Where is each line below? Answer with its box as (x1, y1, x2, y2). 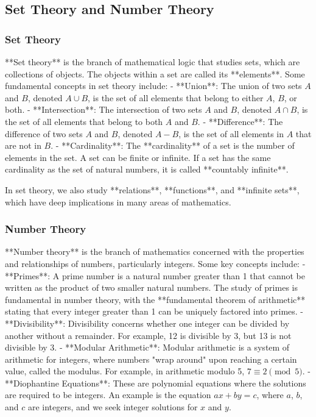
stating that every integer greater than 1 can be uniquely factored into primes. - (5, 305, 303, 318)
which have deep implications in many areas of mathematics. (5, 195, 231, 208)
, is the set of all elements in (178, 127, 284, 140)
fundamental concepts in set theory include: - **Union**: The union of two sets (5, 79, 302, 92)
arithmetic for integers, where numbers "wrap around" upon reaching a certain (5, 352, 297, 365)
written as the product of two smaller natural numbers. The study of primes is (5, 281, 298, 294)
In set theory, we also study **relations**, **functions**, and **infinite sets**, (5, 183, 300, 196)
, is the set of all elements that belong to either (88, 91, 264, 104)
